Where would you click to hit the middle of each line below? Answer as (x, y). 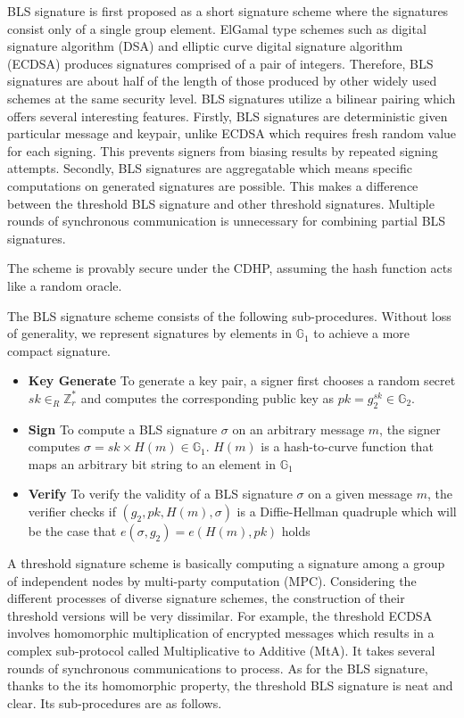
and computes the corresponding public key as (207, 397)
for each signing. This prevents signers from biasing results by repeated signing (223, 150)
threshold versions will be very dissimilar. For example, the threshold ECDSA (220, 615)
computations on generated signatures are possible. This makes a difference (213, 185)
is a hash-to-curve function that (347, 446)
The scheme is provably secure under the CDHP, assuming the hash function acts (230, 268)
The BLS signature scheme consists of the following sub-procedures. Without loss (229, 315)
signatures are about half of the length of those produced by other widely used (222, 81)
